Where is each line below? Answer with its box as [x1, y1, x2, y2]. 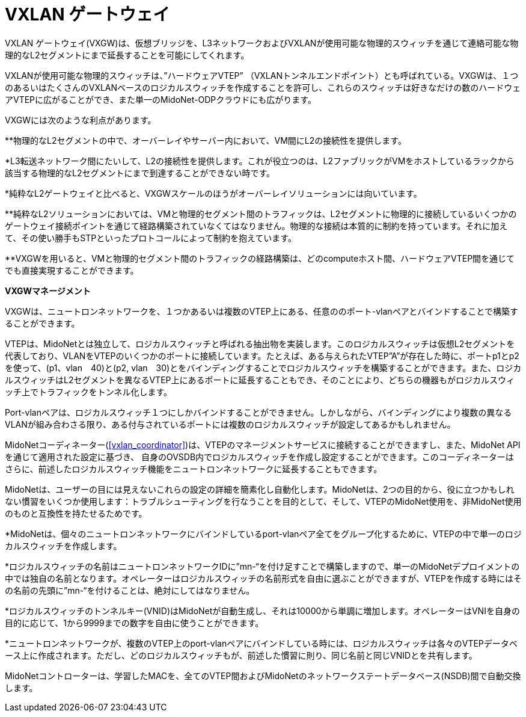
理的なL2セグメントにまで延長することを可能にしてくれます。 [5, 49, 249, 60]
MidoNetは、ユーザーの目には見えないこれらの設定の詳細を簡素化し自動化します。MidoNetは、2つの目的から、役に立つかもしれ [5, 484, 515, 494]
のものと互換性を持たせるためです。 [5, 508, 147, 519]
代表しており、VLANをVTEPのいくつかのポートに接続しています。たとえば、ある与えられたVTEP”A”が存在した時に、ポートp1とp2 [5, 350, 519, 361]
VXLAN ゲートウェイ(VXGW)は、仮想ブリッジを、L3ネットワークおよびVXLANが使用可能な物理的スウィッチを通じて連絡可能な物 [5, 37, 519, 48]
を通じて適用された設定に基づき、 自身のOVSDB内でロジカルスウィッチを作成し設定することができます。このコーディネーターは [5, 451, 514, 462]
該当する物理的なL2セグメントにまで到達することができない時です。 [5, 167, 275, 178]
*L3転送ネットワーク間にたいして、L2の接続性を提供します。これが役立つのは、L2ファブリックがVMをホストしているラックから [5, 155, 515, 166]
